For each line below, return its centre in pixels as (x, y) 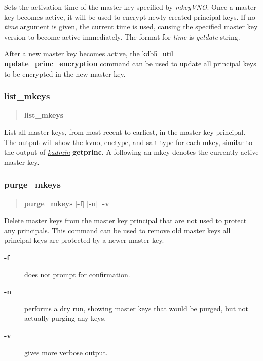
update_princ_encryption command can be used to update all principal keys (130, 63)
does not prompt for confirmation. (77, 274)
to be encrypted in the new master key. (65, 73)
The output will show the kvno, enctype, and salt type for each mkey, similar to (128, 142)
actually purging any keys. (65, 318)
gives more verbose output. (66, 352)
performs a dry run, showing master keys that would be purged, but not (136, 308)
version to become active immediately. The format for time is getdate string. (122, 36)
